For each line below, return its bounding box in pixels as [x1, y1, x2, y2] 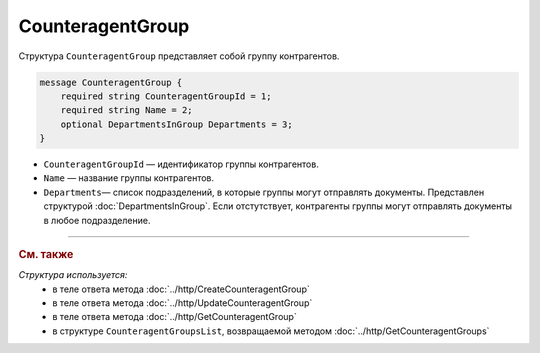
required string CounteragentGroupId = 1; [60, 90, 272, 102]
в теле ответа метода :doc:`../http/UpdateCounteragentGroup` [52, 297, 313, 309]
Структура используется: [18, 269, 128, 281]
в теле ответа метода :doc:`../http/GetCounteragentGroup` [52, 311, 297, 323]
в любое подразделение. [43, 214, 151, 226]
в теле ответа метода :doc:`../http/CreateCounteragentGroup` [52, 283, 310, 295]
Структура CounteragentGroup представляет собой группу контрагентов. [18, 50, 340, 62]
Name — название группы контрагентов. [43, 172, 215, 184]
